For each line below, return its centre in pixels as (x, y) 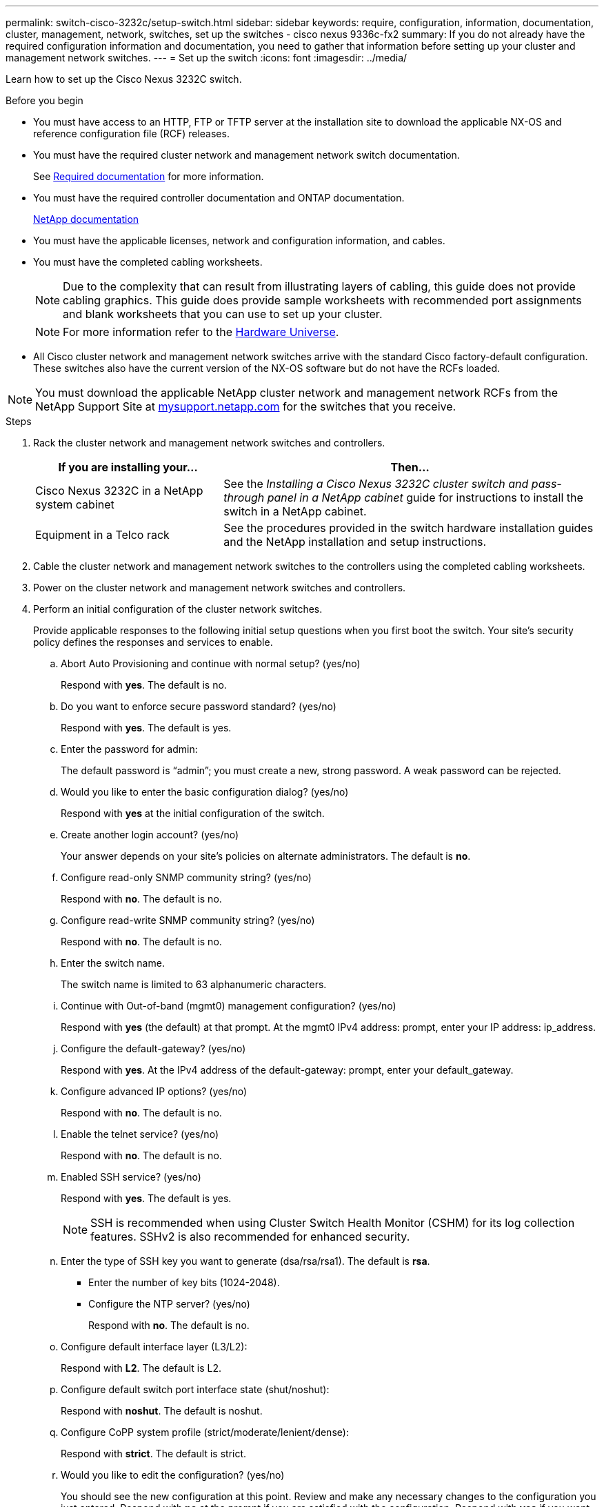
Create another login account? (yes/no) (150, 835)
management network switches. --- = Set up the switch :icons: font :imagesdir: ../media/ (207, 58)
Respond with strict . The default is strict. (154, 1454)
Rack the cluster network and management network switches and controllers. (209, 443)
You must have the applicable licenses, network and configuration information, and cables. (239, 240)
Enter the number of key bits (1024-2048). (184, 1282)
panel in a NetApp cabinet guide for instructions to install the (425, 498)
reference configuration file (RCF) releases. (131, 134)
